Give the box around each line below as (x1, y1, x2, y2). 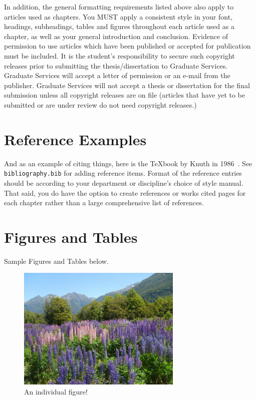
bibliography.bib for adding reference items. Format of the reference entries (4, 168, 242, 178)
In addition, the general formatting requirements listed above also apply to (4, 2, 234, 12)
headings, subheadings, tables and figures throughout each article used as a (4, 21, 234, 32)
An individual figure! (24, 386, 88, 396)
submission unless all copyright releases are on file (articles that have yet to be (4, 90, 245, 100)
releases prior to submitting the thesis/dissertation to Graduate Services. (4, 60, 228, 71)
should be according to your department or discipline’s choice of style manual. (4, 177, 243, 188)
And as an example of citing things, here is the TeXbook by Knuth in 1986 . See (4, 158, 252, 168)
